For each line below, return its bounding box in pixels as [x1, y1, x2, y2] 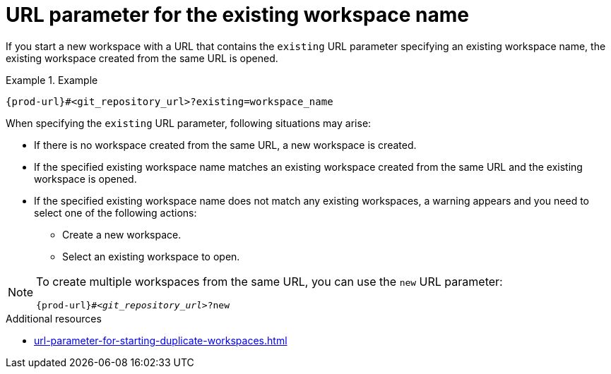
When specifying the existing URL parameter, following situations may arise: [6, 116, 372, 129]
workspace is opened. [34, 172, 137, 185]
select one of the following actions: [34, 206, 197, 219]
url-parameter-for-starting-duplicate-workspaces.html [34, 334, 287, 346]
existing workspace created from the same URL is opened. [6, 52, 278, 64]
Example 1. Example [6, 73, 98, 86]
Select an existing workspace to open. [62, 250, 240, 263]
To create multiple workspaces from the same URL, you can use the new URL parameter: [36, 274, 503, 289]
